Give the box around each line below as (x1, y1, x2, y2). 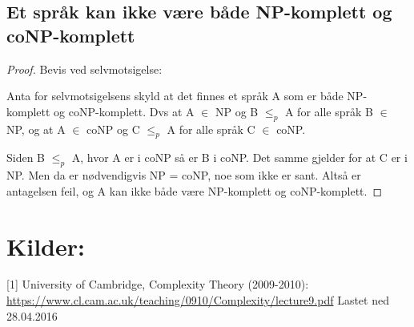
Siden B (6, 149, 46, 166)
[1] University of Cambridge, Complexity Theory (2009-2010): (6, 276, 309, 293)
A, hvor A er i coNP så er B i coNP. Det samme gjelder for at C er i (71, 149, 408, 166)
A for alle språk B (284, 103, 373, 119)
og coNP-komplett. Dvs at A (54, 103, 195, 119)
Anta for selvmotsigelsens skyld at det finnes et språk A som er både (6, 87, 344, 104)
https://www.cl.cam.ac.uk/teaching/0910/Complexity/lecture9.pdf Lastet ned (6, 292, 389, 309)
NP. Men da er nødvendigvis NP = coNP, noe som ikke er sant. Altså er (6, 167, 361, 184)
